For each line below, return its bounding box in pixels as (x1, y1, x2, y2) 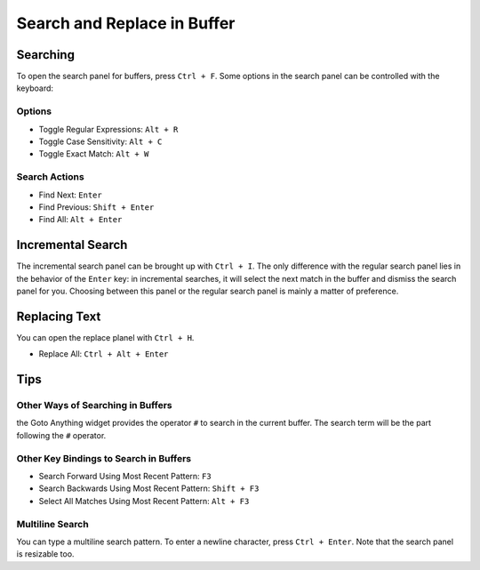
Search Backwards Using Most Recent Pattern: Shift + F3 (38, 483, 260, 494)
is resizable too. (16, 549, 75, 559)
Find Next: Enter (38, 189, 102, 200)
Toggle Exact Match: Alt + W (38, 149, 149, 159)
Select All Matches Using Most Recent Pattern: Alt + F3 (38, 495, 250, 506)
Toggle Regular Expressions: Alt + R (38, 124, 179, 134)
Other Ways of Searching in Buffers (16, 399, 172, 412)
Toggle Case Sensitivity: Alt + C (38, 136, 163, 147)
